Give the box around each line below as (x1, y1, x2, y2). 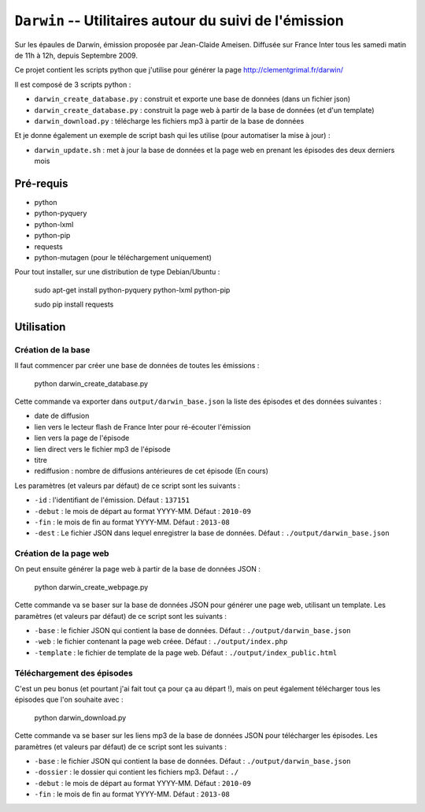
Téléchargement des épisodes (14, 667, 133, 678)
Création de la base (14, 344, 91, 355)
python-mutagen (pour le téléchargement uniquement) (34, 252, 213, 262)
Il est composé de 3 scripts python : (14, 80, 131, 89)
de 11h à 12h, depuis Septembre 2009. (14, 50, 138, 60)
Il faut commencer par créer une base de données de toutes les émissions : (14, 361, 260, 371)
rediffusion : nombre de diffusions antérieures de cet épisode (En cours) (34, 466, 269, 476)
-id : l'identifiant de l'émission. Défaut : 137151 (34, 495, 190, 505)
